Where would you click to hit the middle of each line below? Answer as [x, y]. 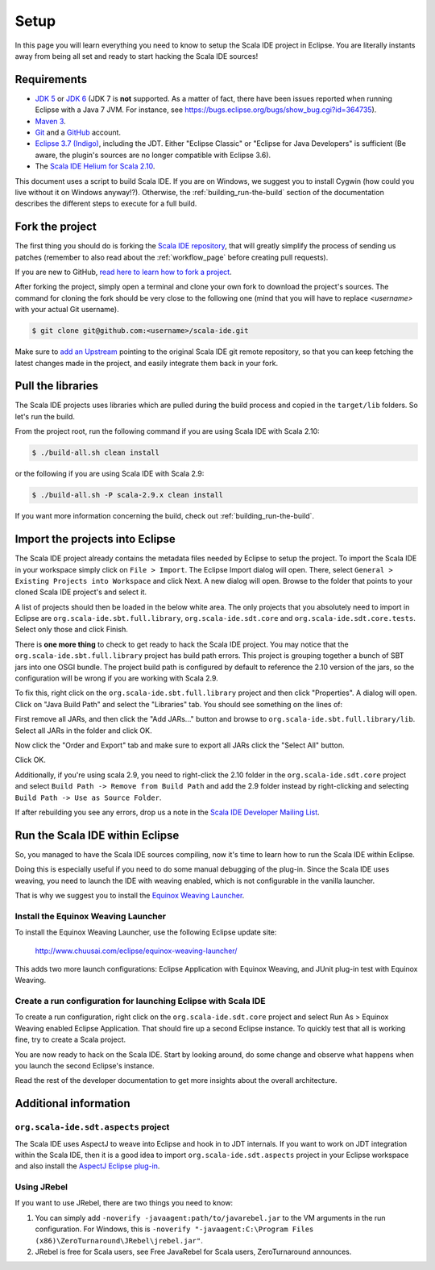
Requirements [51, 79]
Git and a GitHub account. [78, 132]
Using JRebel [41, 1187]
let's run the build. [45, 416]
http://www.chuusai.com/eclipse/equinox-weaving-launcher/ [136, 951]
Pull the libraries [57, 386]
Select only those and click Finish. [71, 630]
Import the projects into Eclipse [95, 539]
